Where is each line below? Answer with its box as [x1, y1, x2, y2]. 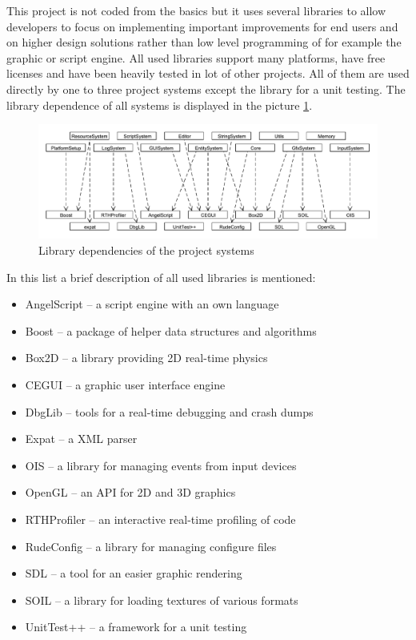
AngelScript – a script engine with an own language [25, 296, 279, 312]
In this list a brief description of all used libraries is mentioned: [6, 268, 316, 285]
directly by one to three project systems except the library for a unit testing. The [6, 80, 406, 97]
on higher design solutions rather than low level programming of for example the [6, 34, 402, 50]
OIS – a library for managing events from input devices [25, 457, 297, 473]
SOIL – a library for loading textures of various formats [25, 591, 298, 608]
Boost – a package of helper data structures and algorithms [25, 322, 317, 339]
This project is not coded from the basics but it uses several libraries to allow [6, 2, 386, 18]
